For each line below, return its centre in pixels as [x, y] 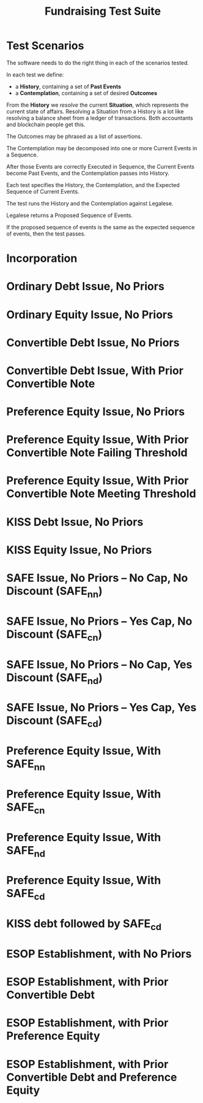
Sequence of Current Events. [43, 191]
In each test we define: [35, 74]
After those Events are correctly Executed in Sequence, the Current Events [100, 166]
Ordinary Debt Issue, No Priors [86, 287]
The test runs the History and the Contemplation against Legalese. [90, 203]
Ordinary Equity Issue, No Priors [90, 315]
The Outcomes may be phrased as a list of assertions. [74, 136]
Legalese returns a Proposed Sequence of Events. [70, 215]
